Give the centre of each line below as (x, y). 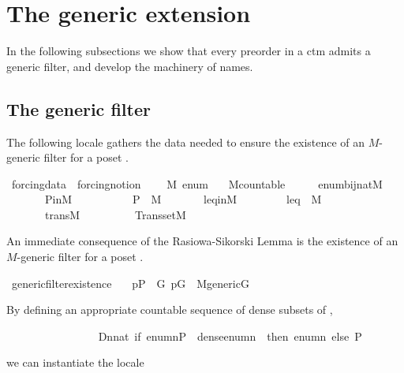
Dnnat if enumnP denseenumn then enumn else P (230, 336)
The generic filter (79, 108)
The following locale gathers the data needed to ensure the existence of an (186, 142)
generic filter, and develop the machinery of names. (130, 66)
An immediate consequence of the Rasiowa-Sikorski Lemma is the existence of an (202, 241)
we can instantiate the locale (75, 362)
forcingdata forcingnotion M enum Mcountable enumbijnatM (197, 183)
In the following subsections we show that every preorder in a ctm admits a (189, 51)
